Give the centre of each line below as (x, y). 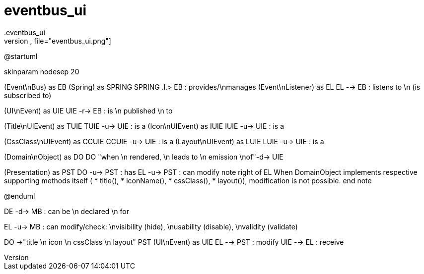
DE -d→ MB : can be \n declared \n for (67, 211)
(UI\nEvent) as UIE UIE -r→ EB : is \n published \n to (88, 110)
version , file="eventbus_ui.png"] (58, 41)
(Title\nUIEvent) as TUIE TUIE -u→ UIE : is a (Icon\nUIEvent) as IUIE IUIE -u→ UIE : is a (144, 126)
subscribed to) (28, 95)
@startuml (21, 56)
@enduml (20, 196)
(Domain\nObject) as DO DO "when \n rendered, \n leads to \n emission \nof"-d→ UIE (144, 157)
